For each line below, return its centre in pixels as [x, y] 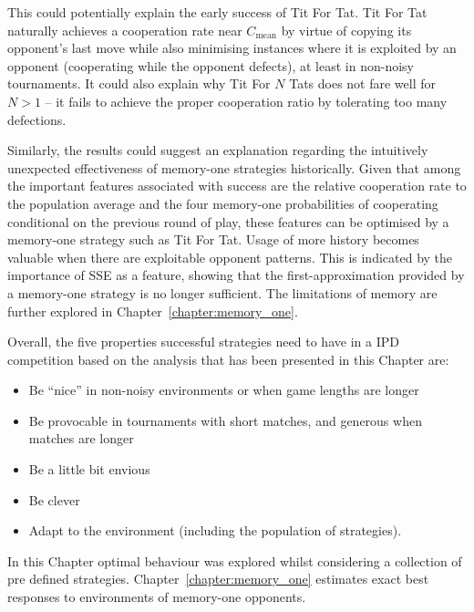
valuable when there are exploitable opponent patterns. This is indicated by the [230, 257]
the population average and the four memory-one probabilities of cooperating [223, 203]
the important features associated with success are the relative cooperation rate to [237, 186]
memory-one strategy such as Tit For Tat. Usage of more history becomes [213, 239]
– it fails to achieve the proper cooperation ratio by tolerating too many [246, 101]
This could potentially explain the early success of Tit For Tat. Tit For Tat [217, 12]
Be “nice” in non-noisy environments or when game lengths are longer [224, 390]
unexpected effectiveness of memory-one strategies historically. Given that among [234, 167]
